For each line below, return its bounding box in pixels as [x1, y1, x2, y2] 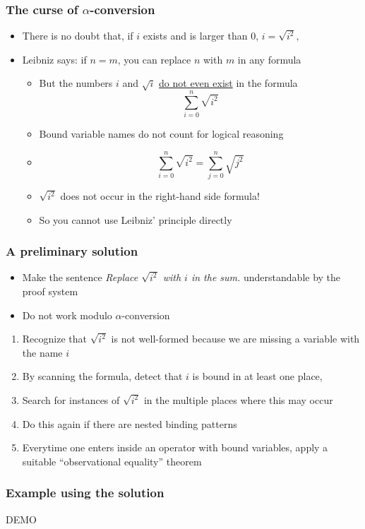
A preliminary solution [6, 242, 138, 260]
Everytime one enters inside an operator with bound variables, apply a [22, 440, 328, 455]
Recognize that [22, 331, 87, 346]
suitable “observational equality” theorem [22, 453, 202, 468]
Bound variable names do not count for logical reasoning [39, 126, 284, 141]
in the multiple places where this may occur [143, 392, 333, 407]
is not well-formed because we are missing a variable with [111, 331, 360, 346]
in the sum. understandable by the [191, 270, 341, 285]
